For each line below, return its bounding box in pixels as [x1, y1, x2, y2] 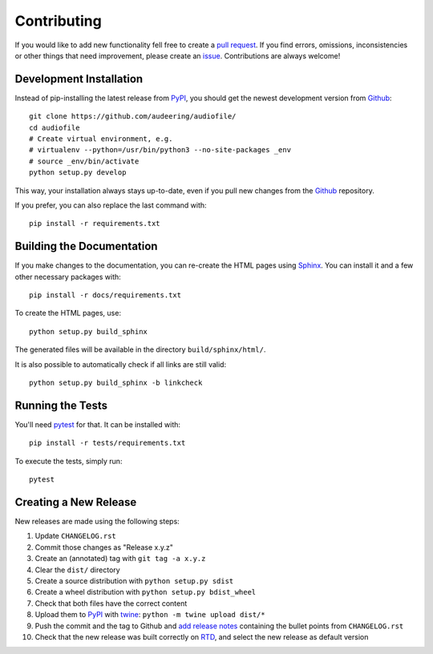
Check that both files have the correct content [34, 598, 188, 608]
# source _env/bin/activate [29, 156, 140, 166]
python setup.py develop [29, 168, 127, 177]
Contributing [14, 12, 102, 30]
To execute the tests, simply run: [14, 456, 123, 466]
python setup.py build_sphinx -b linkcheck [29, 378, 203, 387]
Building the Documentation [14, 240, 158, 253]
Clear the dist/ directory [34, 565, 120, 575]
